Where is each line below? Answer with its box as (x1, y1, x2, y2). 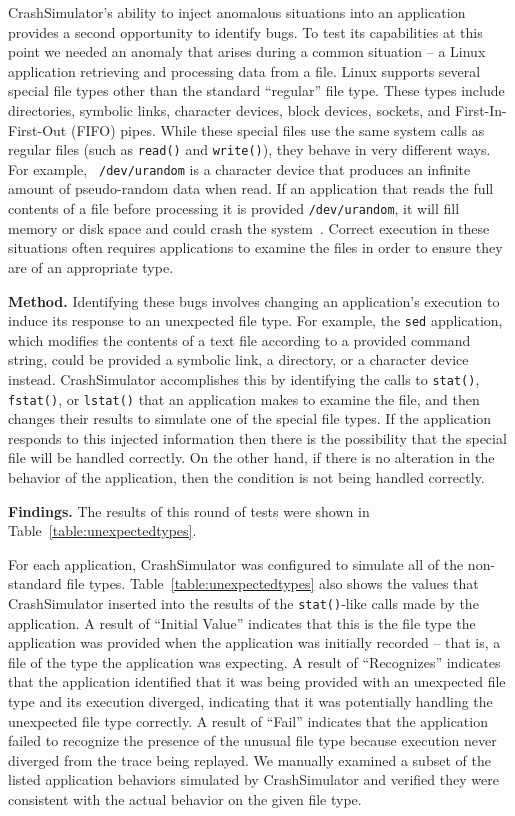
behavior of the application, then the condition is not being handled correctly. (8, 467, 485, 488)
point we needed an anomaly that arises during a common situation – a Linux (8, 41, 486, 62)
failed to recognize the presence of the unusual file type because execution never (8, 730, 497, 751)
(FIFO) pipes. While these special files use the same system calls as (70, 119, 485, 140)
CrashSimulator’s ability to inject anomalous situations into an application (8, 2, 466, 22)
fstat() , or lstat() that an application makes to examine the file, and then (8, 388, 480, 409)
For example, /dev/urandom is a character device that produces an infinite (8, 158, 471, 179)
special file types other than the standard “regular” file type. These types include (8, 80, 505, 101)
